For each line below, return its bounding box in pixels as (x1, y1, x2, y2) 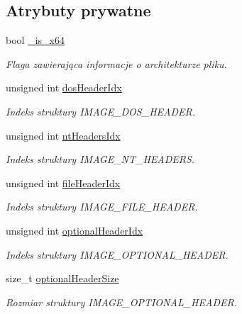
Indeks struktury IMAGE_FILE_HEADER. (6, 199, 198, 214)
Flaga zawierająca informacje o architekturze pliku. (6, 56, 227, 71)
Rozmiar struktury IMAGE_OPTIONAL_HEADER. (6, 294, 237, 309)
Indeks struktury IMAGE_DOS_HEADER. (6, 103, 195, 118)
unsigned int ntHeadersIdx (6, 128, 121, 142)
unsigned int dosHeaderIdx (6, 80, 122, 95)
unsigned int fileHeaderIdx (6, 175, 121, 190)
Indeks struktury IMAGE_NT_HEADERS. (6, 152, 195, 167)
